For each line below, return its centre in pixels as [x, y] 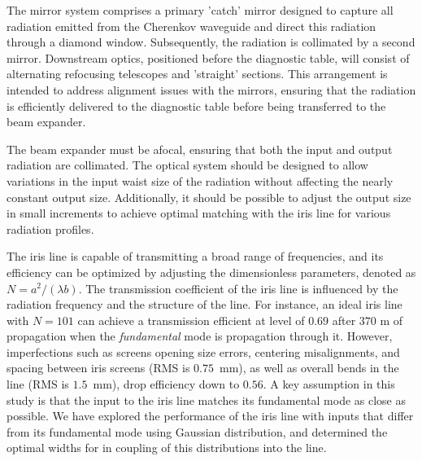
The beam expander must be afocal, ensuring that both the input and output [200, 149]
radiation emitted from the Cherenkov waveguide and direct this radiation [191, 26]
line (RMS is [38, 384]
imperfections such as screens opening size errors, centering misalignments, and [203, 351]
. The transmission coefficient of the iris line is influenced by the [238, 288]
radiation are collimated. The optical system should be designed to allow [187, 165]
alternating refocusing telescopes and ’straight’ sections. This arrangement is [197, 74]
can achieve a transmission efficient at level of [191, 320]
